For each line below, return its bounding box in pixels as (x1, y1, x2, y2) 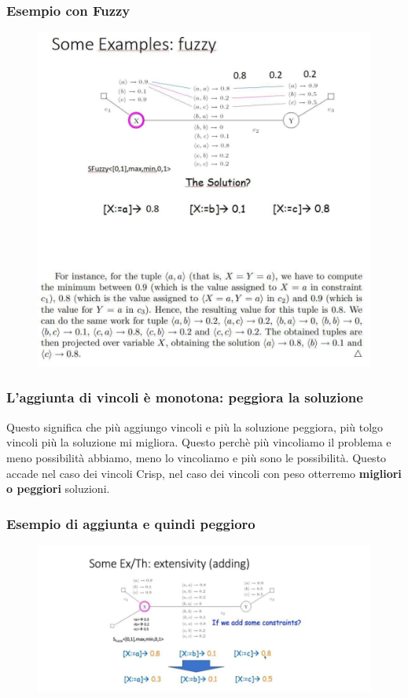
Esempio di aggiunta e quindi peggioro (6, 513, 255, 533)
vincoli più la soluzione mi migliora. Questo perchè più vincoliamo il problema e (6, 434, 391, 450)
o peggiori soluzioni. (6, 480, 110, 497)
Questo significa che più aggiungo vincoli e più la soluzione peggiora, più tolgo (6, 418, 384, 435)
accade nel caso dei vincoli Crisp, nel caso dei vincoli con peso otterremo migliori (6, 465, 402, 481)
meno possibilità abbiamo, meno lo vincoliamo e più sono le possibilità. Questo (6, 449, 387, 465)
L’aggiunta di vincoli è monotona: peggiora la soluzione (6, 388, 363, 407)
